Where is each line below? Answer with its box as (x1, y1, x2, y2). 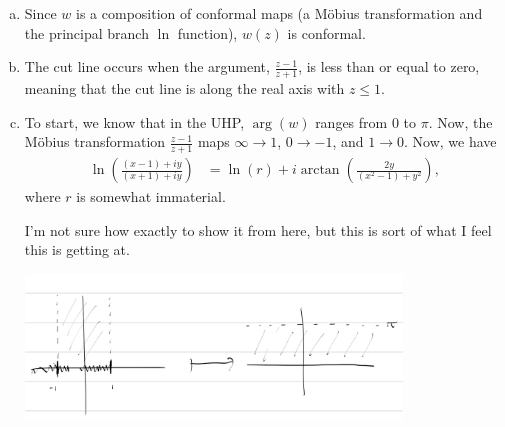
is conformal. (287, 22, 366, 43)
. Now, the (428, 111, 493, 132)
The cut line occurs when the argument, (24, 56, 270, 77)
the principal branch (24, 22, 149, 43)
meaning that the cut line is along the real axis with (24, 78, 345, 99)
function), (177, 22, 238, 43)
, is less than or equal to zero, (298, 56, 480, 77)
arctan (300, 163, 340, 178)
